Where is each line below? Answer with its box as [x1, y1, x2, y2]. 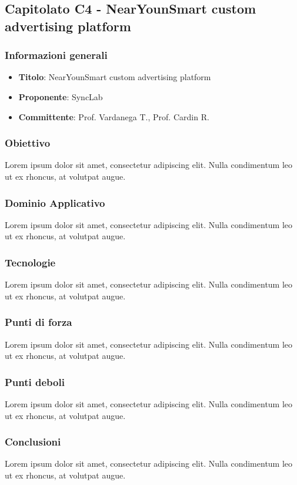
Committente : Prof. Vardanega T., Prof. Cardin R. [18, 110, 209, 123]
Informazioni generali [5, 48, 108, 62]
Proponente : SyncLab [18, 90, 103, 103]
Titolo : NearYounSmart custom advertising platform [18, 71, 211, 83]
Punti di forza [5, 315, 72, 329]
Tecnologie [5, 255, 56, 269]
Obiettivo [5, 136, 51, 150]
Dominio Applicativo [5, 195, 105, 210]
